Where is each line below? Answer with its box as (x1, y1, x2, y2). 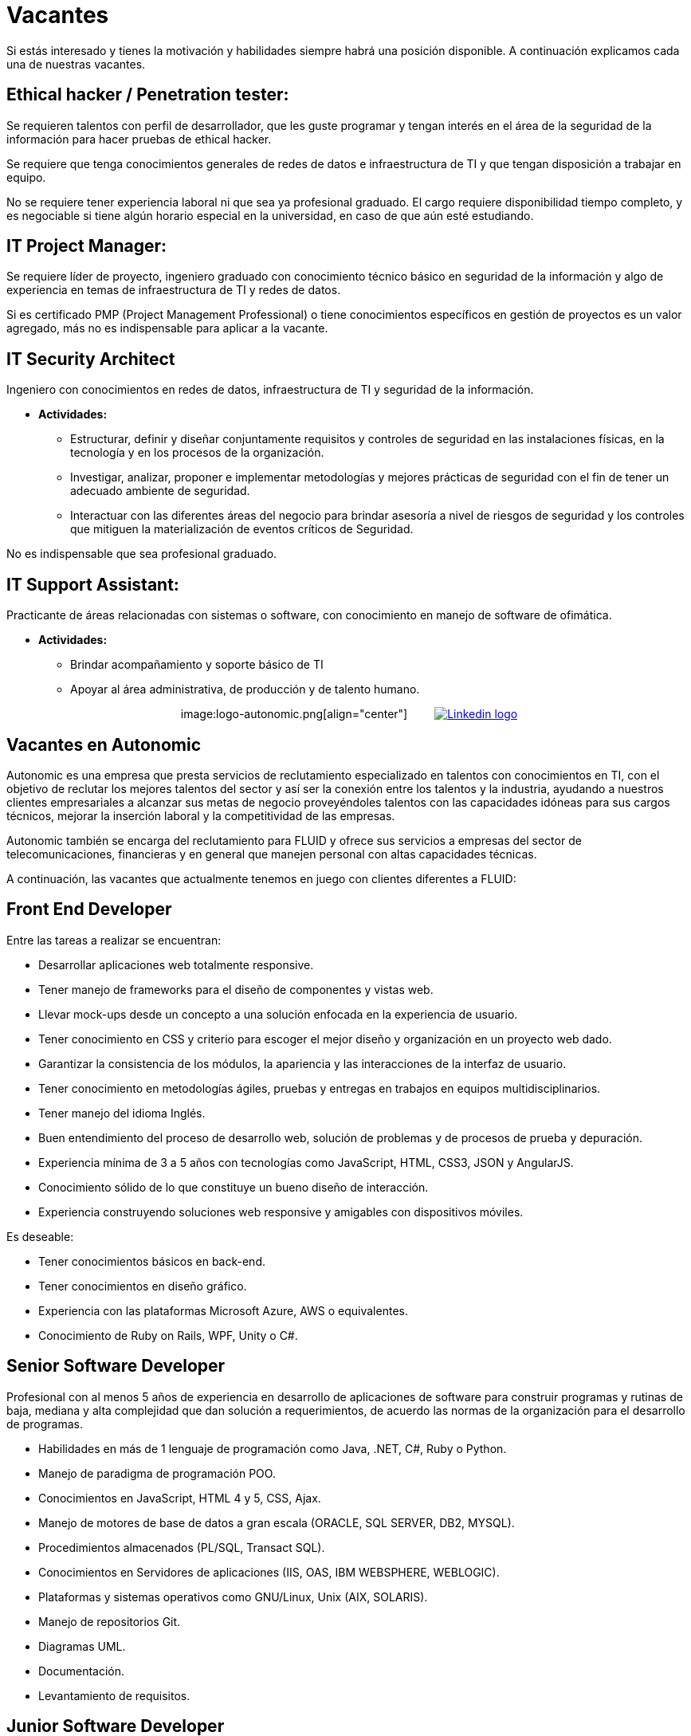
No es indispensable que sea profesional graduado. (6, 547, 277, 561)
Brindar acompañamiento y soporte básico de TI (70, 658, 324, 672)
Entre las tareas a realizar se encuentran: (6, 933, 222, 947)
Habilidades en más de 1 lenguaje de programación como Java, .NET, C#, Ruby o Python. (38, 1441, 507, 1455)
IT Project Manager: (6, 236, 167, 257)
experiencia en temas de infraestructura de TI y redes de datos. (6, 283, 341, 297)
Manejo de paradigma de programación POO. (38, 1466, 276, 1480)
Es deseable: (6, 1229, 74, 1243)
